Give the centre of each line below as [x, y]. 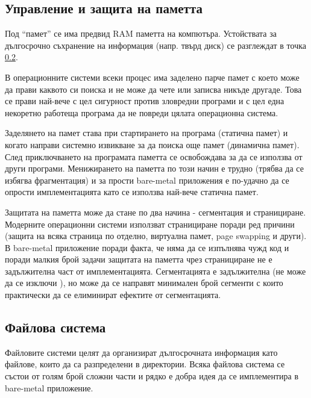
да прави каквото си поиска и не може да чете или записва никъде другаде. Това [153, 89]
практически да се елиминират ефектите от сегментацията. [113, 295]
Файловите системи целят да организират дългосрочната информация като [141, 352]
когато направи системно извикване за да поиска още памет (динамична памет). [152, 144]
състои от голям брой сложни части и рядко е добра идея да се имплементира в [152, 376]
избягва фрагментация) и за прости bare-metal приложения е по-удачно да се [147, 180]
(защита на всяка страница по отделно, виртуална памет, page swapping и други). [156, 236]
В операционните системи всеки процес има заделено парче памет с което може [152, 77]
